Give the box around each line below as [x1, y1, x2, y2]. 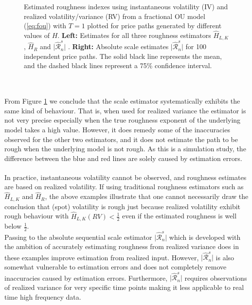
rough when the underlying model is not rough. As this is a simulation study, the [4, 144, 246, 154]
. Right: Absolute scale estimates [68, 41, 169, 52]
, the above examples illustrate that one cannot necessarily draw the [45, 191, 249, 201]
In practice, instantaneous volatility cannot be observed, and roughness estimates [4, 172, 247, 182]
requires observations [184, 272, 247, 283]
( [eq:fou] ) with [24, 20, 67, 31]
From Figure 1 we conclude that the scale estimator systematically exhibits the [4, 96, 240, 106]
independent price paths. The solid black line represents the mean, [24, 51, 222, 61]
